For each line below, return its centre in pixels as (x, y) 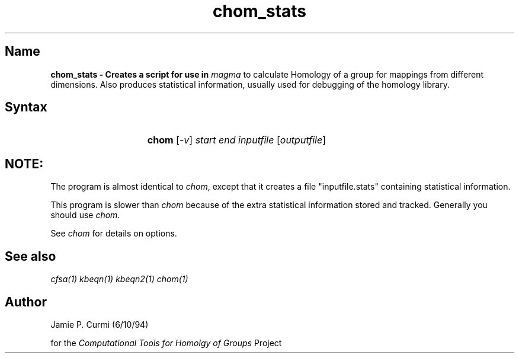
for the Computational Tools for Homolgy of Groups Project (166, 343)
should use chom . (85, 215)
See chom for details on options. (114, 234)
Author (26, 302)
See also (31, 256)
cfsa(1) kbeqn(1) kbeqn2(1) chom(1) (119, 279)
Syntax (26, 107)
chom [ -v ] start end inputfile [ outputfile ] (237, 140)
